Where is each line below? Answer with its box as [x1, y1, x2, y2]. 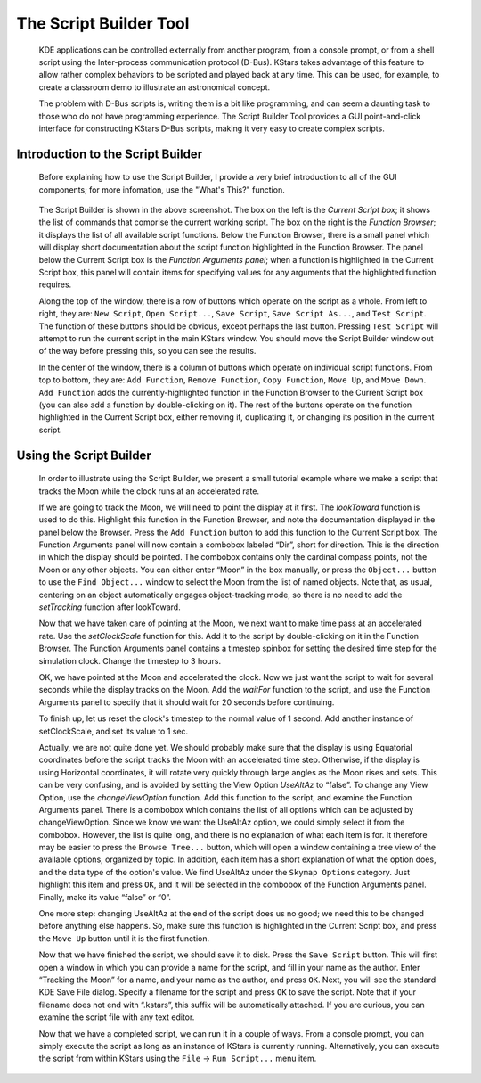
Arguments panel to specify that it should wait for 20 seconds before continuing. [38, 696, 335, 708]
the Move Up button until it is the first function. [38, 932, 209, 944]
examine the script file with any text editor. [38, 1012, 195, 1022]
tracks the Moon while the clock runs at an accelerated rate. [38, 486, 260, 496]
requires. [38, 279, 72, 290]
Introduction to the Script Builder [16, 146, 203, 161]
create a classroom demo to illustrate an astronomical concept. [38, 81, 271, 93]
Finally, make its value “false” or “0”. [38, 891, 172, 902]
